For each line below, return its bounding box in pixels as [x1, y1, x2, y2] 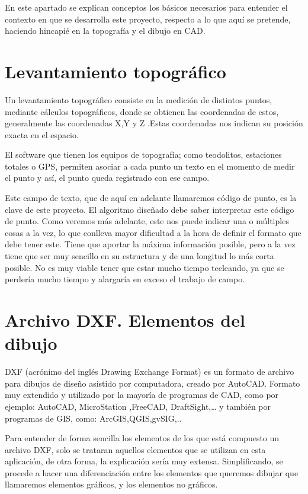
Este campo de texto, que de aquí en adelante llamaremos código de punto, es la [5, 192, 297, 204]
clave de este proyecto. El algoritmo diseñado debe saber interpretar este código [5, 203, 294, 215]
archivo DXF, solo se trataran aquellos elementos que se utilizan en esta [5, 443, 266, 455]
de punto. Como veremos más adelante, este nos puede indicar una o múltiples [5, 215, 289, 227]
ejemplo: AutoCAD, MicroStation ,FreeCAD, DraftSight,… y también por [5, 400, 271, 412]
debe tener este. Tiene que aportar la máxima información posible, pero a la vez [5, 238, 296, 250]
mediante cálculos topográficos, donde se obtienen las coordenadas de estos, [5, 105, 279, 117]
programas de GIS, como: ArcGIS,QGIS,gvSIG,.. [5, 412, 182, 424]
